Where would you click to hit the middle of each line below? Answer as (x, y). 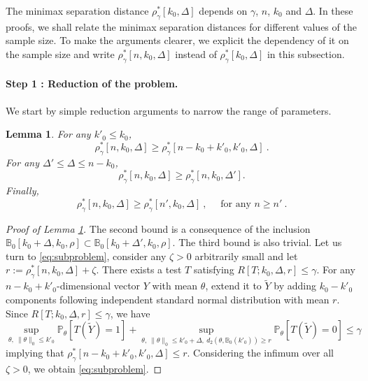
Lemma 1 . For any (48, 134)
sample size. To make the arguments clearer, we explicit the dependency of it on (177, 40)
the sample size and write (60, 53)
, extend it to (233, 286)
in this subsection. (306, 53)
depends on (223, 10)
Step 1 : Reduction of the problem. (92, 84)
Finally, (22, 190)
